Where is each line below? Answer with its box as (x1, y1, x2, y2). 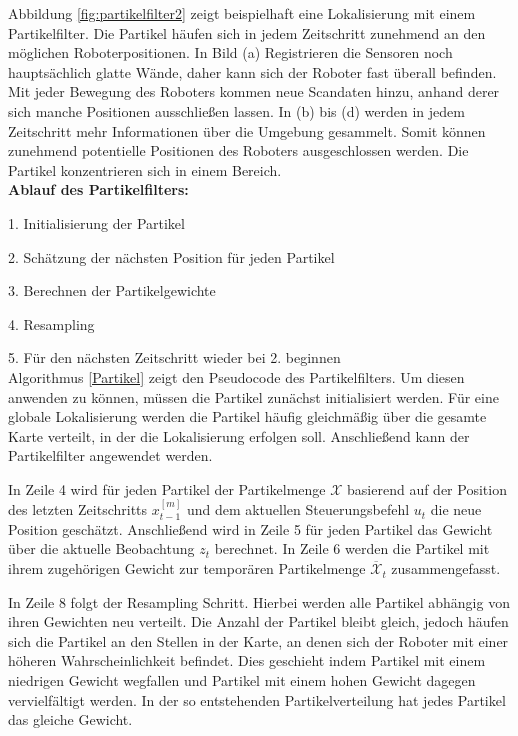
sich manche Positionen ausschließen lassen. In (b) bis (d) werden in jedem (8, 100, 465, 121)
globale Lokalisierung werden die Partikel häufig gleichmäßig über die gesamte (8, 406, 487, 427)
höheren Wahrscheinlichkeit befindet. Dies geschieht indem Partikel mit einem (8, 650, 486, 671)
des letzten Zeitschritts (8, 499, 148, 520)
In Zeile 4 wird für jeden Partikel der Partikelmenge (8, 478, 326, 499)
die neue (430, 499, 482, 520)
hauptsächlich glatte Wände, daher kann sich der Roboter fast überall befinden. (8, 61, 497, 82)
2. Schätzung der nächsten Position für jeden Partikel (8, 246, 335, 267)
